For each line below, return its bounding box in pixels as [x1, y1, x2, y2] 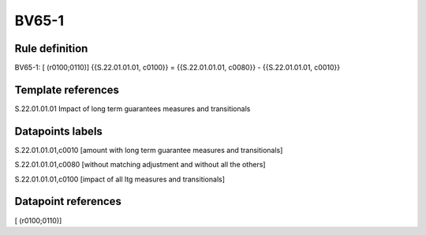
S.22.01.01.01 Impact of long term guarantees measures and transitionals [14, 103, 251, 114]
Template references [14, 83, 120, 96]
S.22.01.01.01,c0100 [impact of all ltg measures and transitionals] [14, 174, 225, 184]
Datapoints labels [14, 125, 103, 138]
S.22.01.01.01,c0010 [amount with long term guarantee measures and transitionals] [14, 145, 283, 155]
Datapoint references [14, 195, 122, 208]
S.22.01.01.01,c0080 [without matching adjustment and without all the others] [14, 160, 266, 170]
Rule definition [14, 42, 88, 55]
